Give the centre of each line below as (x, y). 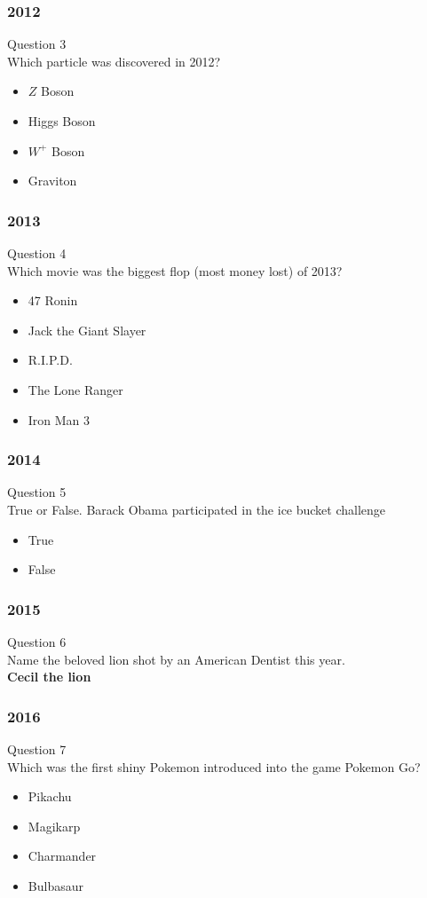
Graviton (52, 181)
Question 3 (37, 44)
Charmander (62, 856)
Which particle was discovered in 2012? (114, 61)
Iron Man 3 (59, 419)
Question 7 (37, 748)
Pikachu (50, 796)
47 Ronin (53, 300)
